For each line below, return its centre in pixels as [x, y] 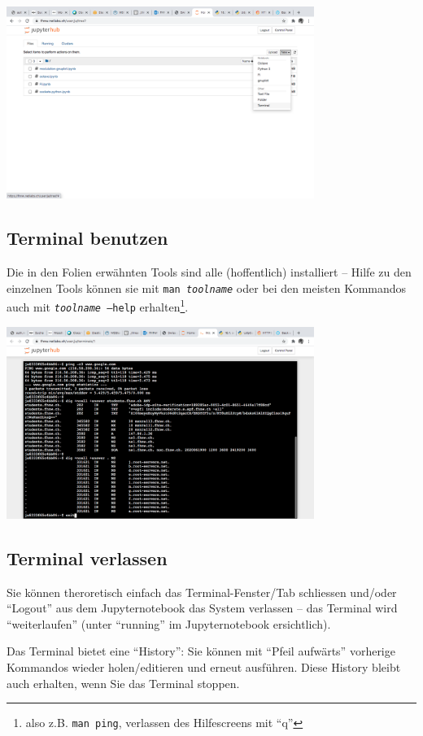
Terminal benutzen [87, 238]
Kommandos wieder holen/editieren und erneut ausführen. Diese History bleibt [204, 666]
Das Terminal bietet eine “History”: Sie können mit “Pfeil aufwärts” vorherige [201, 651]
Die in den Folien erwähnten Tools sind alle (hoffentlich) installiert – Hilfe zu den [209, 272]
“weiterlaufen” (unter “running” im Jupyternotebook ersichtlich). [169, 623]
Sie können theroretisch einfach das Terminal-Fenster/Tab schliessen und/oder [202, 592]
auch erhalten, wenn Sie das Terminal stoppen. [123, 683]
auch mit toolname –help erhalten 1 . [98, 305]
